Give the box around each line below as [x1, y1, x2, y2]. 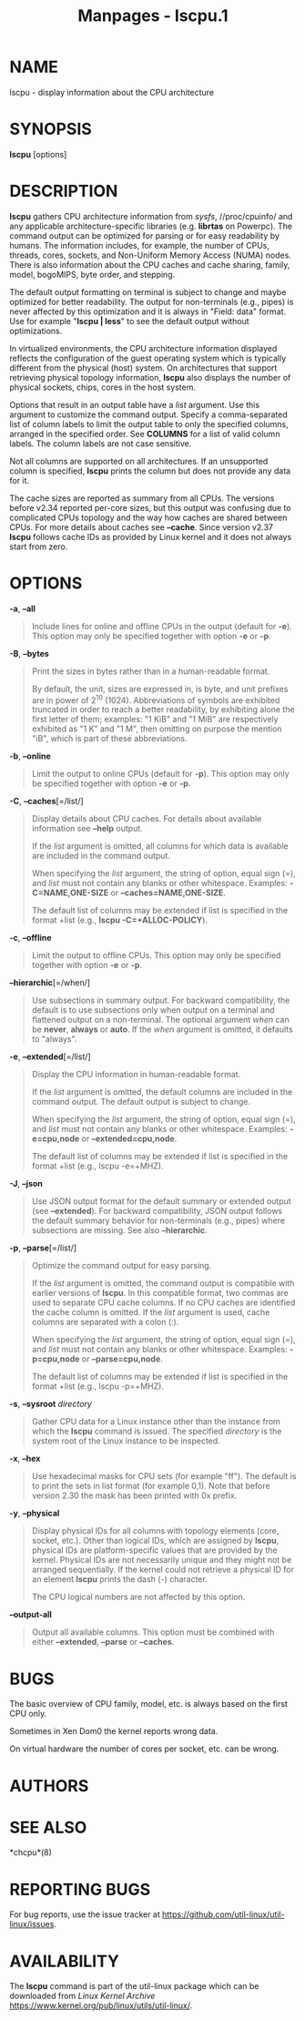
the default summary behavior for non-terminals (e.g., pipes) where [31, 1215, 285, 1226]
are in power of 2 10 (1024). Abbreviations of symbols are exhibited [31, 693, 280, 706]
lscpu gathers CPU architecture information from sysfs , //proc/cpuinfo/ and [9, 210, 293, 221]
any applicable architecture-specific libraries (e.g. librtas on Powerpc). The [9, 220, 293, 231]
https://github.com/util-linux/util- [162, 1909, 285, 1920]
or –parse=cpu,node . [81, 1353, 164, 1364]
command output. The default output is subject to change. [31, 1097, 250, 1107]
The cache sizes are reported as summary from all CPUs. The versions [9, 493, 275, 504]
